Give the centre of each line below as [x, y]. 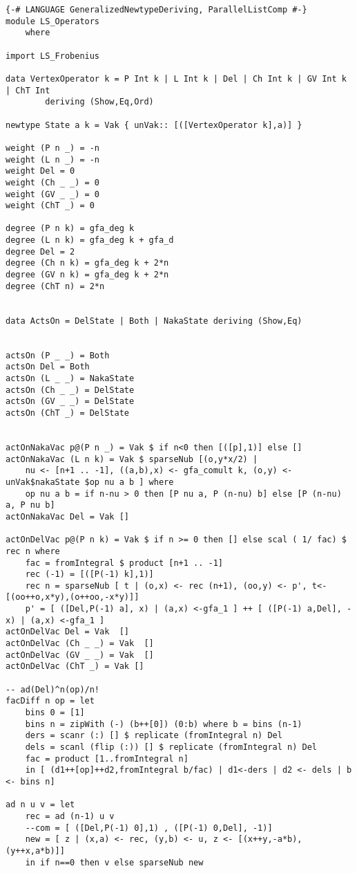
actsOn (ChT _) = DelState [67, 413]
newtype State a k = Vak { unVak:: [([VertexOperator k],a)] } [154, 125]
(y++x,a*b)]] [35, 851]
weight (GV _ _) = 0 [53, 194]
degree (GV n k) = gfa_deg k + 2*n [87, 275]
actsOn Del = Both [48, 367]
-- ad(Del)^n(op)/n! [53, 689]
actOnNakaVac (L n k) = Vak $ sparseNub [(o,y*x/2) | [132, 459]
